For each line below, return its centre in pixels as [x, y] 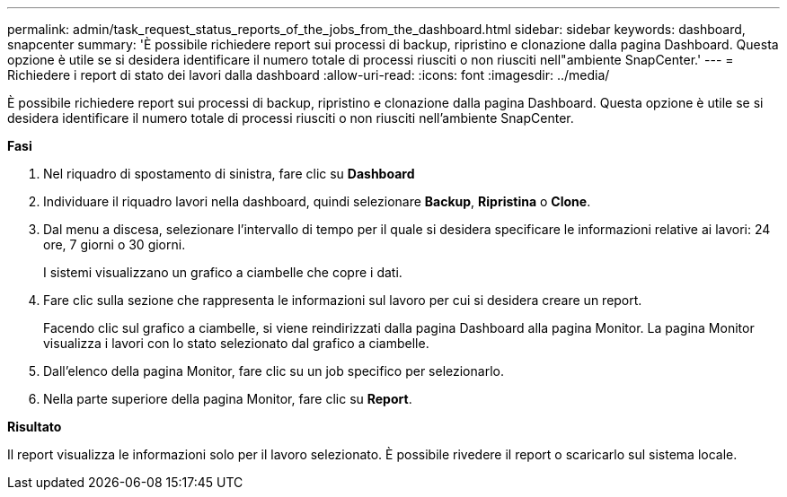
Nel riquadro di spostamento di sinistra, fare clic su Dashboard [229, 174]
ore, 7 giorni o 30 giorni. [115, 244]
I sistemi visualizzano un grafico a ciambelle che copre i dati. [223, 272]
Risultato [35, 427]
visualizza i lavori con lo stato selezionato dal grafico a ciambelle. [236, 343]
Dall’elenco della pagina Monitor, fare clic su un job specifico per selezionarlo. [274, 371]
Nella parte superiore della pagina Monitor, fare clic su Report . [228, 399]
